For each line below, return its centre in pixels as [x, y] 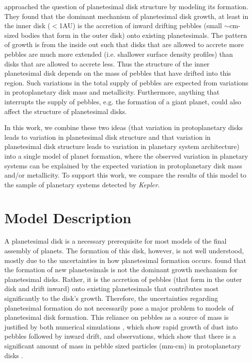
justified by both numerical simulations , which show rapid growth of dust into [121, 326]
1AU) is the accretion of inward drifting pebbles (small [141, 25]
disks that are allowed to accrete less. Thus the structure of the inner [107, 63]
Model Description [68, 218]
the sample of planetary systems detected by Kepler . [82, 184]
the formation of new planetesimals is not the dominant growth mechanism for [121, 270]
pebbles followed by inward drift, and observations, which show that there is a [120, 336]
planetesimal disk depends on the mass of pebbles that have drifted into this [118, 73]
